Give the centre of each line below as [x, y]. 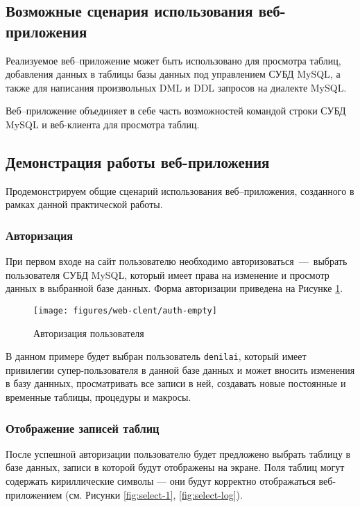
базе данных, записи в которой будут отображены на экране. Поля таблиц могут [175, 467]
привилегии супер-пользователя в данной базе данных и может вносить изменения [180, 369]
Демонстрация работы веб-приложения [138, 161]
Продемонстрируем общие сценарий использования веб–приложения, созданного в [180, 190]
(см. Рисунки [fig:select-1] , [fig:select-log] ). [154, 494]
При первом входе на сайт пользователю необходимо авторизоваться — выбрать [177, 261]
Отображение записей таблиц [83, 428]
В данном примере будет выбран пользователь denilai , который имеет [156, 356]
